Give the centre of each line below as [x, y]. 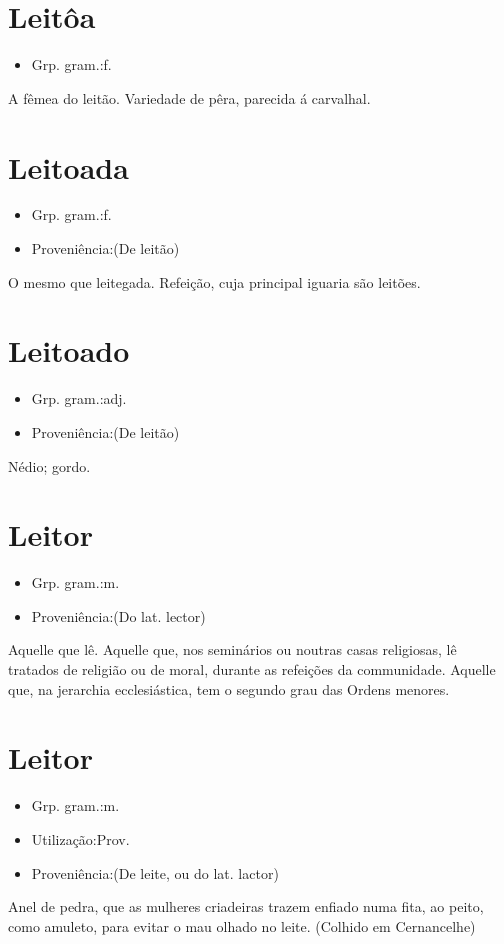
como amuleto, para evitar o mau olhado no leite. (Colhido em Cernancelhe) [242, 925]
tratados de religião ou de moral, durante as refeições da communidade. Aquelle [252, 669]
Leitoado [69, 350]
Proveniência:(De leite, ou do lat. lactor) [155, 872]
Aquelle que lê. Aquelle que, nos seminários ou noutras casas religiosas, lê [232, 649]
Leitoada [68, 166]
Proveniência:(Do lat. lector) [118, 615]
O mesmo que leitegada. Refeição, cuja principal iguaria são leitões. [214, 281]
